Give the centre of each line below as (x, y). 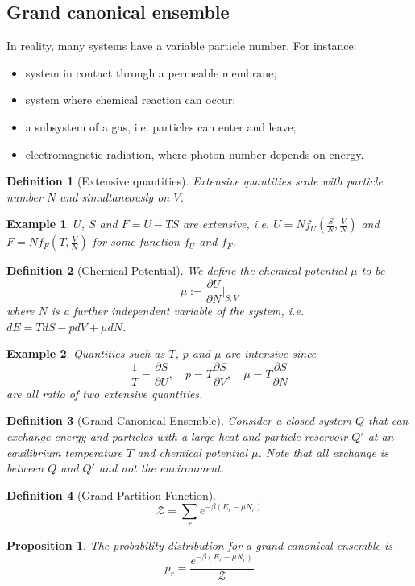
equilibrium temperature (65, 452)
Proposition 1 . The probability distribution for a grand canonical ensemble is (200, 544)
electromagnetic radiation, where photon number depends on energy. (195, 154)
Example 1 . (38, 224)
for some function (136, 241)
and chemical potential (192, 452)
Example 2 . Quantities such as (86, 353)
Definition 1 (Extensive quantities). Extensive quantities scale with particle (195, 181)
